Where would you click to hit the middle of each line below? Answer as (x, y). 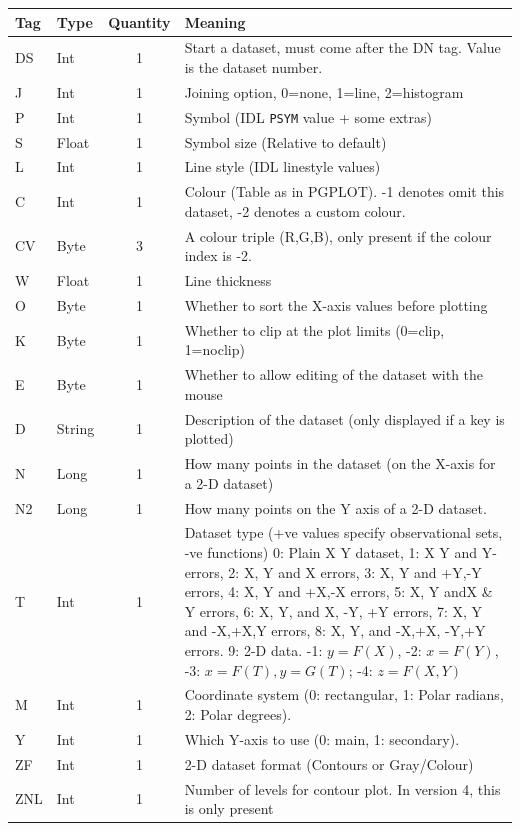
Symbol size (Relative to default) (285, 141)
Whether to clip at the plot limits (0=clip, (314, 329)
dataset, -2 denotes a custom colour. (295, 210)
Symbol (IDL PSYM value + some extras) (308, 116)
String (75, 428)
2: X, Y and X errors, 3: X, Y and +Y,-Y (355, 571)
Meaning (215, 21)
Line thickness (228, 280)
